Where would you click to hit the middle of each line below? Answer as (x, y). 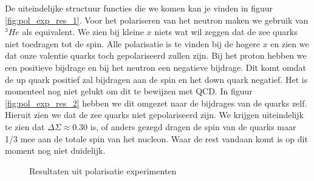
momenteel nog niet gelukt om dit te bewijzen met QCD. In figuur (129, 91)
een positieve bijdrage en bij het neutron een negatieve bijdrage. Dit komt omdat (155, 67)
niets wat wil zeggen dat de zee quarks (226, 32)
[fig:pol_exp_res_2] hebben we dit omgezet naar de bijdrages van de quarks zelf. (156, 103)
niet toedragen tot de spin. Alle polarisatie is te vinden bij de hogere (132, 43)
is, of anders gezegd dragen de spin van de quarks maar (193, 126)
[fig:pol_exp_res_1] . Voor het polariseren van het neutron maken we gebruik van (157, 20)
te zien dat (25, 126)
